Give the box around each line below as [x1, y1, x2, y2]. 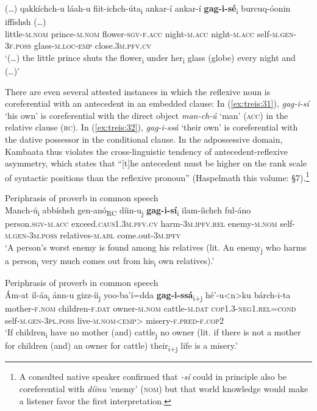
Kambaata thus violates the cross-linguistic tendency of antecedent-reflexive [5, 145, 288, 157]
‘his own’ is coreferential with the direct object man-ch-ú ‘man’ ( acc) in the [5, 109, 288, 121]
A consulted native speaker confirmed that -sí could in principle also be [19, 370, 287, 383]
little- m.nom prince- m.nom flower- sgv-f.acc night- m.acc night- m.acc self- [5, 27, 272, 40]
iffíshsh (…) [5, 15, 46, 28]
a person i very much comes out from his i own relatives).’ [5, 254, 215, 268]
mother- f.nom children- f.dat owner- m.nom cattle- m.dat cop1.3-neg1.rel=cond [5, 301, 296, 314]
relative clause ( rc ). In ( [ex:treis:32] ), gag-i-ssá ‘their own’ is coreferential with [5, 121, 298, 134]
